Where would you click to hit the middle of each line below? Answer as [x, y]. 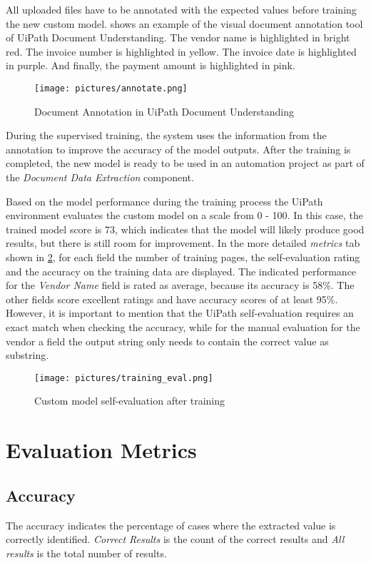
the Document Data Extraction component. [100, 177]
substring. [27, 355]
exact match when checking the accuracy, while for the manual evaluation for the [183, 326]
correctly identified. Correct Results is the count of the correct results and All [175, 539]
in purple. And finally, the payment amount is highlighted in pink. [151, 65]
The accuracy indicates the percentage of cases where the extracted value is [171, 525]
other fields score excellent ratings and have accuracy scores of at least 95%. [172, 299]
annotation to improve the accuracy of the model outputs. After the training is [178, 149]
